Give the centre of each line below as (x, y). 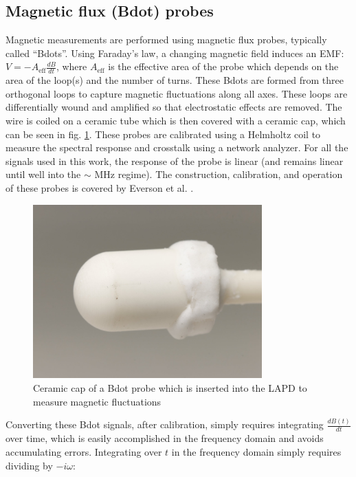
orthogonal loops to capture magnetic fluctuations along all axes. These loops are (177, 93)
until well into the (43, 174)
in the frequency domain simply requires (256, 452)
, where (71, 66)
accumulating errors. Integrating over (84, 452)
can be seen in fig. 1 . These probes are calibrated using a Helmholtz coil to (163, 134)
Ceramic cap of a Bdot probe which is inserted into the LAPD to (170, 388)
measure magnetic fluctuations (97, 401)
